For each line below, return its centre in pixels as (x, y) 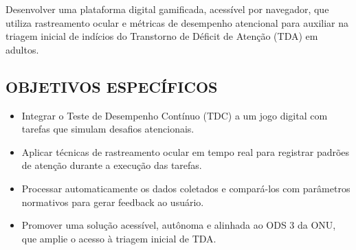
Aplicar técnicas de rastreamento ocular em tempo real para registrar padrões (186, 151)
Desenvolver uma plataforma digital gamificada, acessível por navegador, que (167, 9)
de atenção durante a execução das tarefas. (112, 165)
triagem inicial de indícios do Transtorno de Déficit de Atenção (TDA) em (162, 36)
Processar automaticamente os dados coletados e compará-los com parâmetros (186, 188)
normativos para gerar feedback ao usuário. (113, 202)
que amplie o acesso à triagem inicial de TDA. (119, 238)
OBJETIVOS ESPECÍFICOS (112, 86)
